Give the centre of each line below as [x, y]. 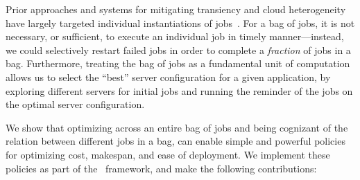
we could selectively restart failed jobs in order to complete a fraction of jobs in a [178, 49]
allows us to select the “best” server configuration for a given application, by [168, 76]
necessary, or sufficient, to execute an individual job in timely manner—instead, [175, 36]
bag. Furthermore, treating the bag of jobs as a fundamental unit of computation [178, 63]
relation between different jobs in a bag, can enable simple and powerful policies [175, 141]
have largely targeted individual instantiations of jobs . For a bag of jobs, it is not [180, 22]
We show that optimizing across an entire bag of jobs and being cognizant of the [177, 127]
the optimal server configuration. [75, 104]
